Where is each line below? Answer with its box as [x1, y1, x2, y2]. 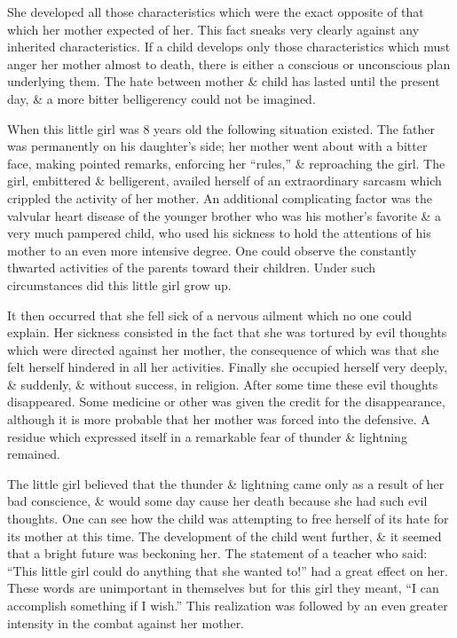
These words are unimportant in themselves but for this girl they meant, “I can [7, 579, 439, 597]
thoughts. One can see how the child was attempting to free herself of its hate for [7, 509, 449, 528]
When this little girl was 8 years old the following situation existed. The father [7, 119, 435, 138]
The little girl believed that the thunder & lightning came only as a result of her [7, 474, 445, 492]
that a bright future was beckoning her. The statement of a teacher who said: [7, 544, 428, 563]
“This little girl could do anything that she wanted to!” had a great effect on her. [7, 561, 448, 579]
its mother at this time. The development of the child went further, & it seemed [7, 526, 442, 545]
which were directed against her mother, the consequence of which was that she [7, 340, 439, 358]
